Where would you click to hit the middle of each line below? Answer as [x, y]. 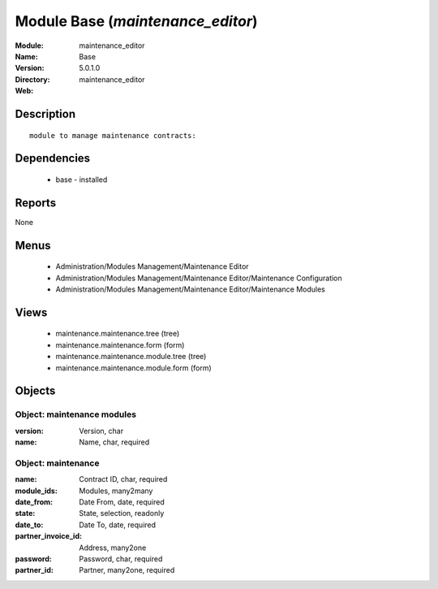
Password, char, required [121, 559]
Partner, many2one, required [127, 570]
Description [45, 114]
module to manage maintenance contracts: [113, 135]
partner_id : [34, 570]
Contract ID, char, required [123, 479]
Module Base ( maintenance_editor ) [137, 21]
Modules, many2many [116, 491]
